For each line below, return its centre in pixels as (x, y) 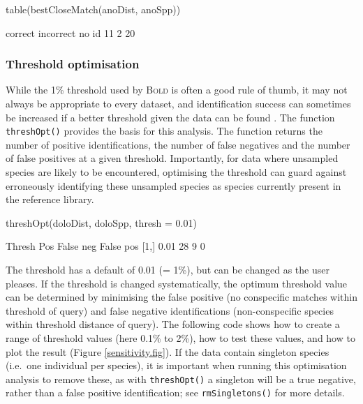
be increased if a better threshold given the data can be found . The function (170, 117)
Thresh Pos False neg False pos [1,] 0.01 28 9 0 (105, 246)
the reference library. (50, 199)
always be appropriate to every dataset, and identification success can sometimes (178, 103)
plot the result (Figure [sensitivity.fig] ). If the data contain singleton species (168, 351)
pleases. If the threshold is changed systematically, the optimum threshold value (177, 283)
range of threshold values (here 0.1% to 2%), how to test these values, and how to (180, 337)
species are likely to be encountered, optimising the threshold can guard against (176, 172)
